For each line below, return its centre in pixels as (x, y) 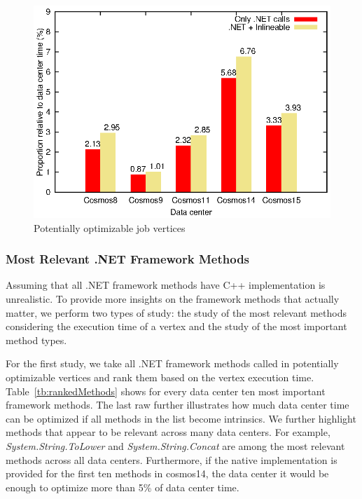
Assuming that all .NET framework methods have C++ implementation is (166, 285)
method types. (36, 340)
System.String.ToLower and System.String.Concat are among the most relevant (175, 445)
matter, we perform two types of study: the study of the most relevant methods (176, 312)
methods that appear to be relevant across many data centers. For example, (168, 432)
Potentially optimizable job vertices (110, 227)
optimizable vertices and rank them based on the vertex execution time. (160, 377)
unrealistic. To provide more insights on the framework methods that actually (173, 299)
